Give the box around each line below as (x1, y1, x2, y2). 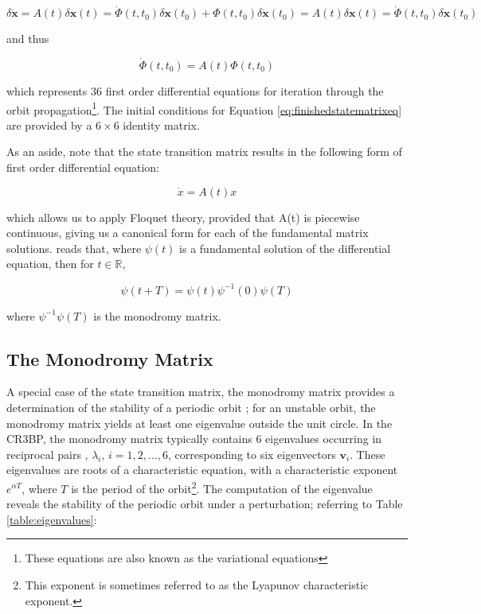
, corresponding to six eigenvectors (167, 445, 336, 462)
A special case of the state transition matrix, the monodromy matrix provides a (6, 383, 395, 400)
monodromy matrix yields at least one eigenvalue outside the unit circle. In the (6, 414, 393, 431)
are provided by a (6, 116, 92, 133)
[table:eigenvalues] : (6, 511, 97, 527)
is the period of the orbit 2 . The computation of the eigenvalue (71, 477, 373, 496)
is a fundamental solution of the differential (179, 239, 391, 256)
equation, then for (6, 255, 94, 272)
